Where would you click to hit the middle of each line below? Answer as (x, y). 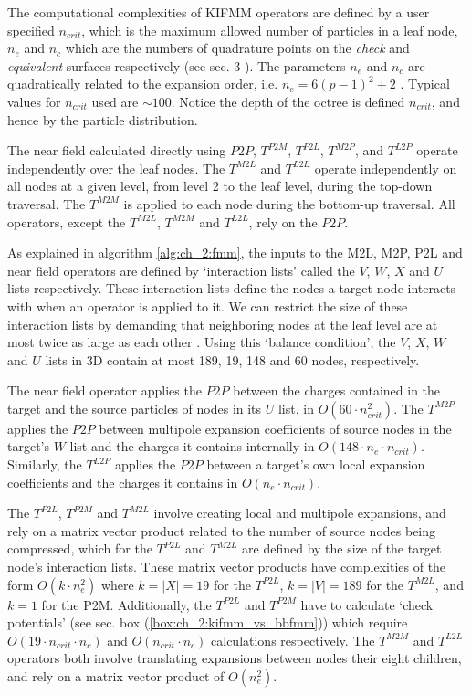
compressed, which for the (80, 548)
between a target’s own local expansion (316, 464)
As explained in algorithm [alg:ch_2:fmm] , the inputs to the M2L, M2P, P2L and (235, 253)
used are (115, 101)
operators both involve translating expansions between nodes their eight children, (235, 658)
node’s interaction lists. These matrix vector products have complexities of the (227, 567)
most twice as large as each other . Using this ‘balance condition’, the (202, 342)
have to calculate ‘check (367, 604)
